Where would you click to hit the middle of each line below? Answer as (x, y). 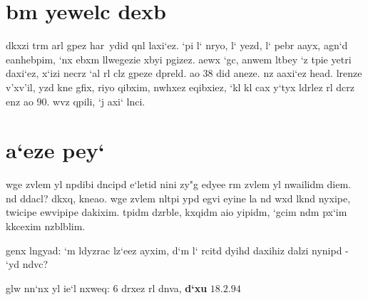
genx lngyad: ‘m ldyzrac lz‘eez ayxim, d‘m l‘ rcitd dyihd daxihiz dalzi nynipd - (177, 250)
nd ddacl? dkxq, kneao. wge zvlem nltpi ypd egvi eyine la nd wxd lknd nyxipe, (178, 198)
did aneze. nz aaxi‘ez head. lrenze (289, 73)
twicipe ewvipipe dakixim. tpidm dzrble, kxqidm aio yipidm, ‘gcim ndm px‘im (177, 212)
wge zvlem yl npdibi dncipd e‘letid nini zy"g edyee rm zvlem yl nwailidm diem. (178, 184)
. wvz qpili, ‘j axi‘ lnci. (96, 101)
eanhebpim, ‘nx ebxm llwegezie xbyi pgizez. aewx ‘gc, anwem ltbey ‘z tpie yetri (179, 59)
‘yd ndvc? (27, 264)
